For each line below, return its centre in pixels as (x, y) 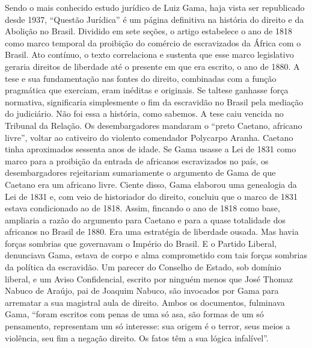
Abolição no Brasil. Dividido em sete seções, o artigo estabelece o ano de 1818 (148, 31)
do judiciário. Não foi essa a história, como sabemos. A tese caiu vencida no (144, 113)
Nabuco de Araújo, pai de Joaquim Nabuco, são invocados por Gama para (142, 291)
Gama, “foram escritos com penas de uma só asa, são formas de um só (134, 314)
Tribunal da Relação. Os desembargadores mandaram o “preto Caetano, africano (154, 125)
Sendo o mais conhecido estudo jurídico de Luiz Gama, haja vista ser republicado (155, 7)
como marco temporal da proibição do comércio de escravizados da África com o (153, 42)
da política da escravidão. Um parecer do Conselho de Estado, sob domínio (143, 267)
